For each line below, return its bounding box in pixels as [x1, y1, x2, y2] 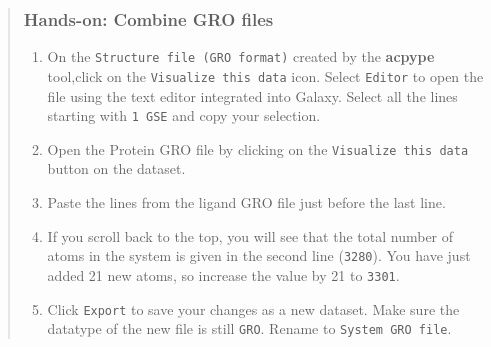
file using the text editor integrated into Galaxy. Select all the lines [47, 85, 458, 106]
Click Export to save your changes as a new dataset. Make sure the [47, 298, 460, 319]
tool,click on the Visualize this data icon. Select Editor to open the [47, 65, 484, 86]
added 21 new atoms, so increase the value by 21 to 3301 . [47, 264, 400, 285]
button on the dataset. [47, 158, 186, 179]
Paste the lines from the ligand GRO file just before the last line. [47, 192, 446, 213]
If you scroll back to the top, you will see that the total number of [47, 225, 454, 246]
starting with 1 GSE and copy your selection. [47, 105, 321, 126]
